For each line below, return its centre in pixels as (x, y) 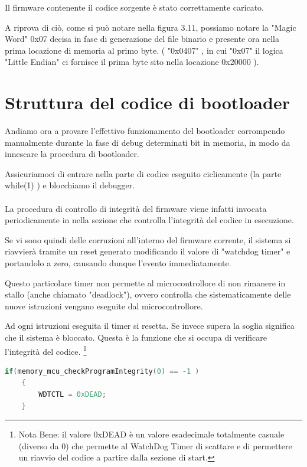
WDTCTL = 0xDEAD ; (72, 395)
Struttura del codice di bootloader (147, 102)
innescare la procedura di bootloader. (72, 154)
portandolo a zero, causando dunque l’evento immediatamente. (118, 263)
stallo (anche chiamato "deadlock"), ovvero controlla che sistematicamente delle (148, 294)
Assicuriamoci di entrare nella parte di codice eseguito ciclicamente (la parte (143, 173)
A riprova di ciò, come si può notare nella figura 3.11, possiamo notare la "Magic (151, 27)
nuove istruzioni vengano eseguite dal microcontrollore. (104, 306)
